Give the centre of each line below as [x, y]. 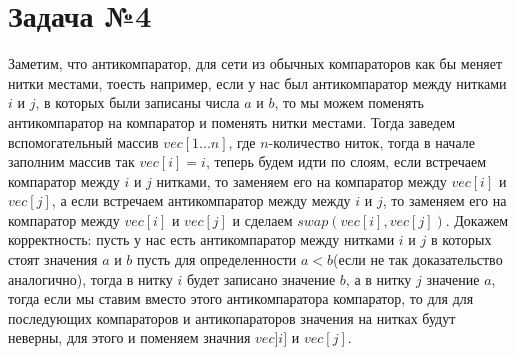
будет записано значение [261, 278]
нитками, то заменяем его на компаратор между [301, 180]
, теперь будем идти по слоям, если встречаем [346, 161]
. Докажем [477, 219]
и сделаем [262, 219]
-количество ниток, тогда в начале [371, 141]
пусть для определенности [217, 259]
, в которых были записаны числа [137, 102]
